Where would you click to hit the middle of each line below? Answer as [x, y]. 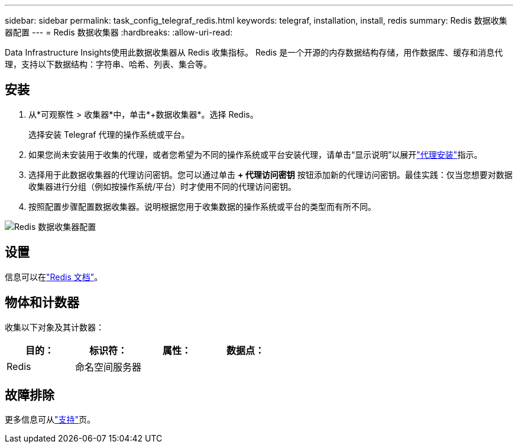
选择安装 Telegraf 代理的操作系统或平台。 [109, 134]
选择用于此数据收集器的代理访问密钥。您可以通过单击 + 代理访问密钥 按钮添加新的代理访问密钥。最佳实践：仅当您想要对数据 [271, 174]
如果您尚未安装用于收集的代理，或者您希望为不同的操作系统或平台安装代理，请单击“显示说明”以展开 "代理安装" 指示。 [255, 154]
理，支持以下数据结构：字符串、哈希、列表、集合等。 [108, 64]
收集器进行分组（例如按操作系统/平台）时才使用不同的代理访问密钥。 [163, 186]
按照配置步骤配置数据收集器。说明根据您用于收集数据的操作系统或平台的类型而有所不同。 [202, 206]
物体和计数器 [42, 303]
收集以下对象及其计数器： [54, 327]
